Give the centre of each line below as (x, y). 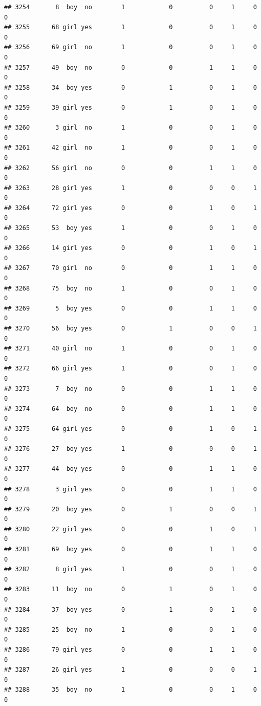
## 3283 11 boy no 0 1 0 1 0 (130, 589)
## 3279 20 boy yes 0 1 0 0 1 (130, 509)
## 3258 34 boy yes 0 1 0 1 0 (130, 87)
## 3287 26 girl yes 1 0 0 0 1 (130, 670)
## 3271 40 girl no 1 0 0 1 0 (130, 349)
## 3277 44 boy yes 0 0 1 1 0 (130, 469)
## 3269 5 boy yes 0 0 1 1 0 (130, 308)
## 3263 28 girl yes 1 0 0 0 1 (130, 188)
